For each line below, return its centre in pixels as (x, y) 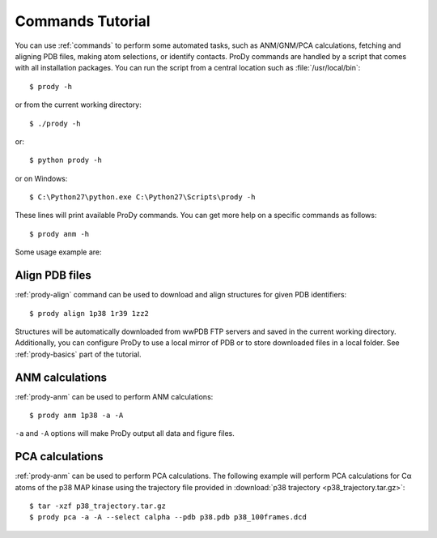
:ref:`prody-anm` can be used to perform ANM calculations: (114, 396)
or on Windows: (41, 178)
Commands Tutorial (83, 21)
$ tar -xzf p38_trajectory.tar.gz (98, 506)
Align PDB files (53, 275)
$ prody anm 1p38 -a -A (76, 415)
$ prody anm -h (59, 234)
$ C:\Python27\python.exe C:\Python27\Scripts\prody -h (142, 197)
